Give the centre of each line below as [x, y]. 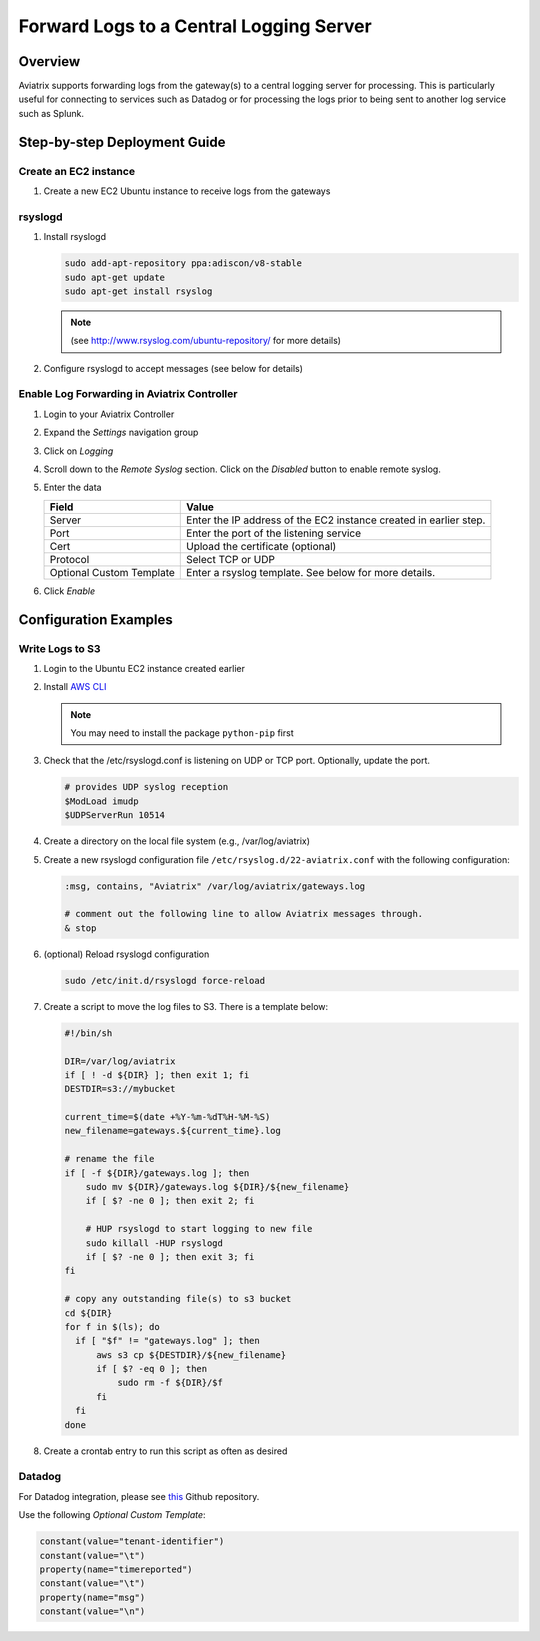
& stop [80, 928]
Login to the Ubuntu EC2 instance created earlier [144, 668]
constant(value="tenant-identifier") [132, 1541]
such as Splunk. [51, 113]
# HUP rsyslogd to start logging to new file [199, 1229]
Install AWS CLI [75, 687]
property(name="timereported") [116, 1569]
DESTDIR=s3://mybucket [120, 1089]
